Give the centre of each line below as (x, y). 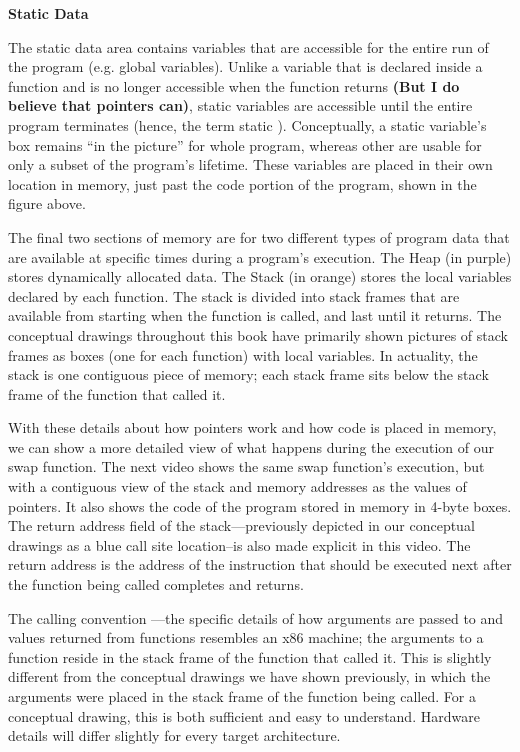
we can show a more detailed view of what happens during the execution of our (251, 446)
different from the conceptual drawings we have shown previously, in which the (249, 676)
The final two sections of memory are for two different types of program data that (259, 236)
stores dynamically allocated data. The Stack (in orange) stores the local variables (260, 276)
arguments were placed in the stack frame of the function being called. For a (242, 696)
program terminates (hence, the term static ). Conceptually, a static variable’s (247, 124)
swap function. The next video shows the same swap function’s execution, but (246, 466)
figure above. (47, 203)
